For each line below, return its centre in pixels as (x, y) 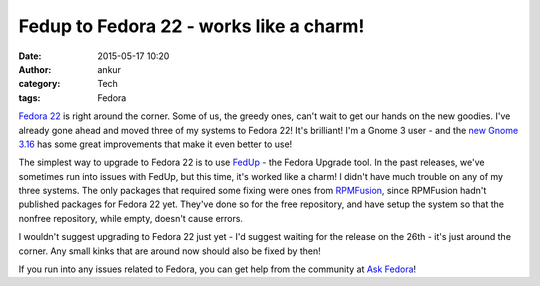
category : (39, 84)
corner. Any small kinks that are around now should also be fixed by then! (170, 251)
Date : (30, 56)
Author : (35, 69)
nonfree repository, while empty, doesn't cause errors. (131, 218)
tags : (29, 97)
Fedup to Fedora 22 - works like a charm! (191, 26)
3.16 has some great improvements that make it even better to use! (155, 144)
